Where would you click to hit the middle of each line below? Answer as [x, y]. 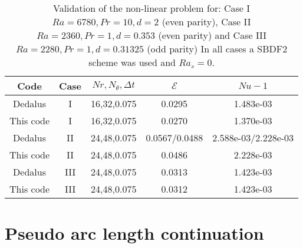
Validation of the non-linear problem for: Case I [152, 8]
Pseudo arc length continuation [134, 233]
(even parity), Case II [206, 22]
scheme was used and [132, 62]
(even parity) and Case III [213, 35]
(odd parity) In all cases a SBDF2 [217, 49]
